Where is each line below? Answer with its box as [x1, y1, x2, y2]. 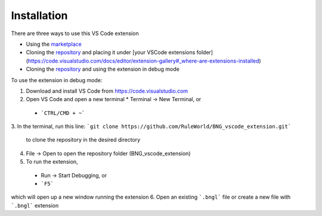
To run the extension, [26, 158, 79, 165]
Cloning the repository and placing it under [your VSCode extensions [26, 49, 196, 56]
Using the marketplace [26, 40, 82, 48]
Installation [11, 9, 68, 22]
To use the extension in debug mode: [11, 76, 103, 83]
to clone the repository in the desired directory [26, 136, 141, 143]
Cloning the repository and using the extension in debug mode [26, 65, 180, 73]
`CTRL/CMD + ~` [41, 109, 86, 116]
